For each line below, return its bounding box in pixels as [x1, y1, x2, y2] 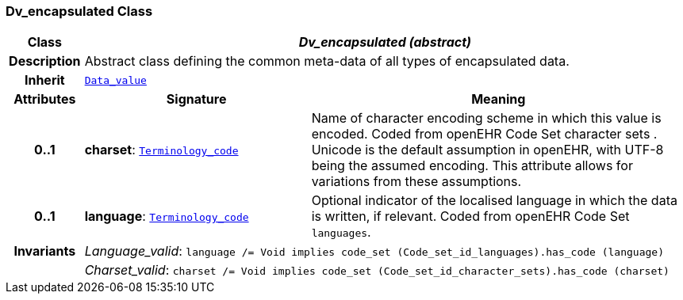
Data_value [84, 74, 147, 86]
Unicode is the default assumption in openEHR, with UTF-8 [311, 142, 664, 158]
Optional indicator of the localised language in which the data [311, 192, 677, 209]
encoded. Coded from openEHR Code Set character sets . [311, 126, 658, 142]
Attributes [13, 91, 76, 108]
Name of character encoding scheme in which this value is [311, 110, 662, 127]
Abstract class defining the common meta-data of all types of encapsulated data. [84, 53, 570, 70]
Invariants [13, 243, 76, 260]
